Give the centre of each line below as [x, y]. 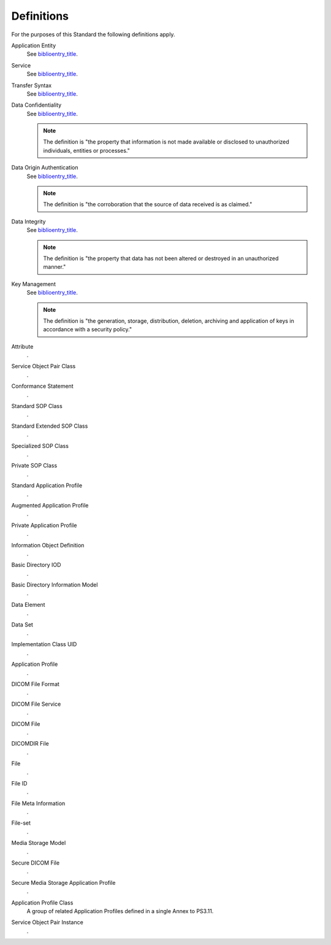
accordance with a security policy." [87, 330]
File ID [19, 783]
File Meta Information [38, 803]
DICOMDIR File [30, 744]
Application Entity [34, 45]
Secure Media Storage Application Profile [63, 882]
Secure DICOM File [36, 863]
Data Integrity [29, 222]
